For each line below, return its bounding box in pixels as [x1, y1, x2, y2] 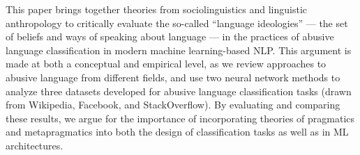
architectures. [6, 138, 63, 152]
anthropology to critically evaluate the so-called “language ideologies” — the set [6, 15, 348, 30]
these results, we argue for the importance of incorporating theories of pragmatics [6, 111, 355, 125]
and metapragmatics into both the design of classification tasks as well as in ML [6, 124, 349, 139]
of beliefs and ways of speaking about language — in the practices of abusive [6, 29, 334, 44]
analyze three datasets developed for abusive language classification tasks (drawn [6, 83, 352, 98]
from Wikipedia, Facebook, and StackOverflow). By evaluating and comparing [6, 97, 340, 112]
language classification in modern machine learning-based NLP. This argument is [6, 42, 352, 57]
